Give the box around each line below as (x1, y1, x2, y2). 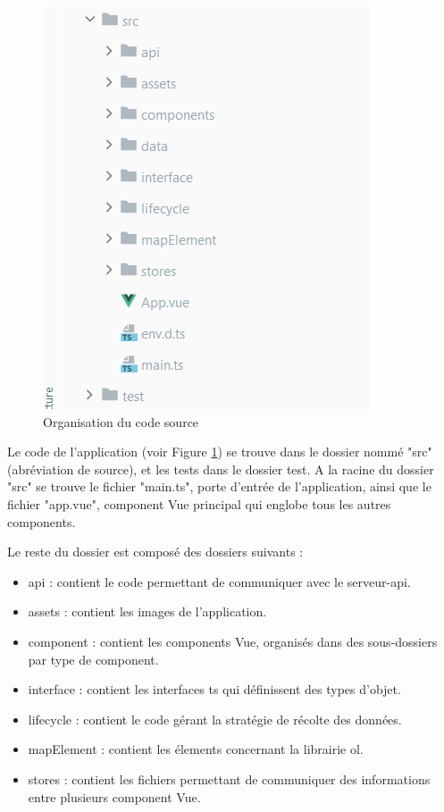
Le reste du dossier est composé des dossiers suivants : (7, 542, 304, 561)
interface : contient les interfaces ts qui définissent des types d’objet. (28, 680, 401, 699)
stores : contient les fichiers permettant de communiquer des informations (28, 769, 431, 788)
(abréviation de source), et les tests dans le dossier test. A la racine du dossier (7, 459, 434, 478)
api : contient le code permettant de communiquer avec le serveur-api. (28, 572, 411, 590)
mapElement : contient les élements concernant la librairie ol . (28, 740, 364, 758)
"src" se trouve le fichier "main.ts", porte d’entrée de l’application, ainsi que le (7, 477, 431, 496)
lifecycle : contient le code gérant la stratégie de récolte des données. (28, 709, 402, 728)
